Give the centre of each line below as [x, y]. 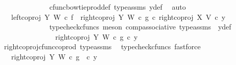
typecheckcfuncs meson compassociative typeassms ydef [140, 27]
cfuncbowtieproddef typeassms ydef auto [117, 7]
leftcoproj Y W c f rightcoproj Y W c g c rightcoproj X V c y [118, 17]
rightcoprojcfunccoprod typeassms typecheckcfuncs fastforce [102, 46]
